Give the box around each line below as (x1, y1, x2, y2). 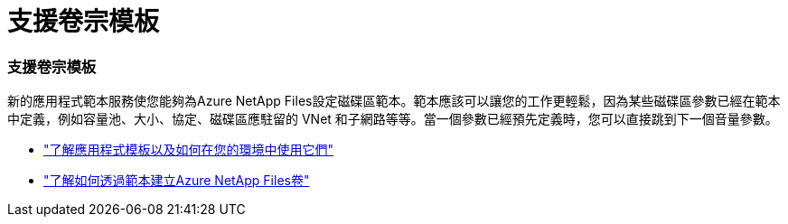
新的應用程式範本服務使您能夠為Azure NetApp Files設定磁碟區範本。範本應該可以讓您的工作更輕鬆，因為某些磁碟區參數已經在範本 (7, 93, 781, 109)
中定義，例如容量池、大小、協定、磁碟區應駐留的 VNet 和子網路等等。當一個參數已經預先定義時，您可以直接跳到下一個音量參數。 (7, 111, 778, 127)
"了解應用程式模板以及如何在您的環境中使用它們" (43, 142, 334, 158)
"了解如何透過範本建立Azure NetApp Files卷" (43, 173, 310, 189)
